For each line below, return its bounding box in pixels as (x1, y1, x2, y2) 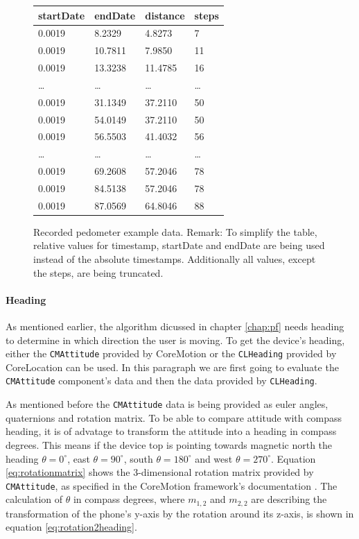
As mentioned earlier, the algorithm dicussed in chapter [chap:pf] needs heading (6, 319, 344, 334)
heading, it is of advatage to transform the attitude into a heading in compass (6, 424, 337, 438)
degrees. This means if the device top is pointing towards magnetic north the (6, 437, 333, 452)
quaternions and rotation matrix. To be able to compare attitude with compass (6, 410, 342, 425)
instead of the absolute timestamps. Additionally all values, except (33, 252, 316, 266)
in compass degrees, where (73, 492, 185, 506)
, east (67, 451, 90, 465)
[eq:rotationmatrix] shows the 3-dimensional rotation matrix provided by (6, 465, 314, 479)
